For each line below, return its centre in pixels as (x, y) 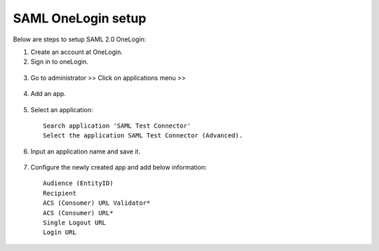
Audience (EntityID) (78, 183)
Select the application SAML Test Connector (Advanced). (143, 136)
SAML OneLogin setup (80, 18)
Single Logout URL (75, 223)
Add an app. (48, 94)
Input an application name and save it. (85, 151)
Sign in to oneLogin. (59, 62)
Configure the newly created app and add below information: (119, 168)
